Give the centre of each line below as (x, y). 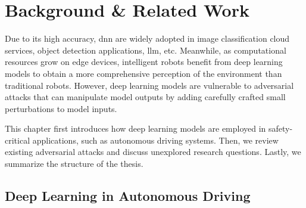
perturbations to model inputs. (61, 108)
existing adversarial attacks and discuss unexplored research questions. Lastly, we (153, 152)
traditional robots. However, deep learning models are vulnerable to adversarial (149, 85)
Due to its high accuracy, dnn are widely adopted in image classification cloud (147, 38)
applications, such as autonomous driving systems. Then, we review (155, 140)
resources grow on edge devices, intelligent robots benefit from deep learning (144, 62)
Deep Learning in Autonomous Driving (128, 196)
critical (18, 140)
